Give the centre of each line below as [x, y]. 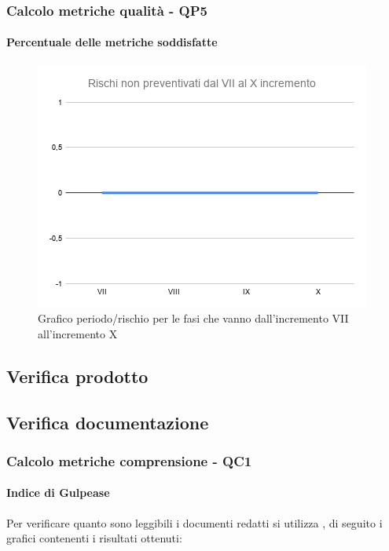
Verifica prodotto [77, 376]
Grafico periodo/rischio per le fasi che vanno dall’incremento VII [193, 318]
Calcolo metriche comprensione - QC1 [129, 460]
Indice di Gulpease [58, 493]
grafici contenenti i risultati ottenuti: [94, 538]
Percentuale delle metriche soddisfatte [112, 42]
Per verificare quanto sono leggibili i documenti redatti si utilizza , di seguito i [194, 522]
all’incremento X [78, 333]
